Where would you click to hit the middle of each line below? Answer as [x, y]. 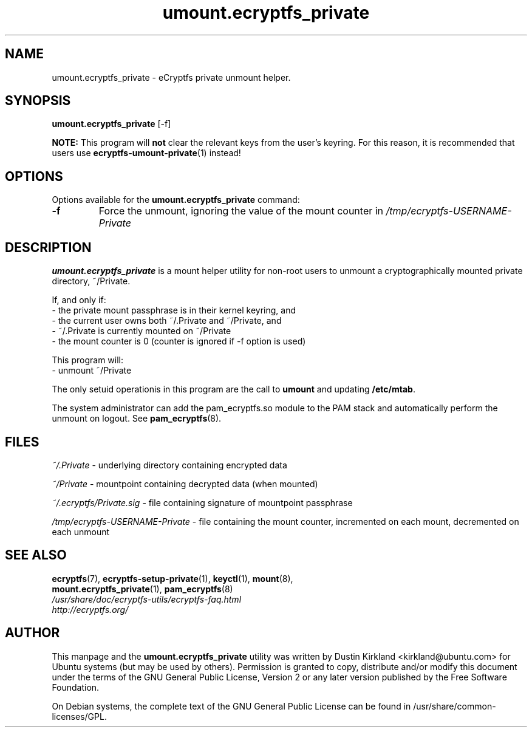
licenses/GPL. [79, 716]
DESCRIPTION [48, 247]
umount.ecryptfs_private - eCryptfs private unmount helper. [171, 77]
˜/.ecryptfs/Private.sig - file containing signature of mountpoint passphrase [202, 502]
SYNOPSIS [38, 101]
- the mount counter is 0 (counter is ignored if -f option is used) [179, 341]
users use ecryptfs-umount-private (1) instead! [146, 153]
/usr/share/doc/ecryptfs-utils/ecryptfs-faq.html [147, 599]
